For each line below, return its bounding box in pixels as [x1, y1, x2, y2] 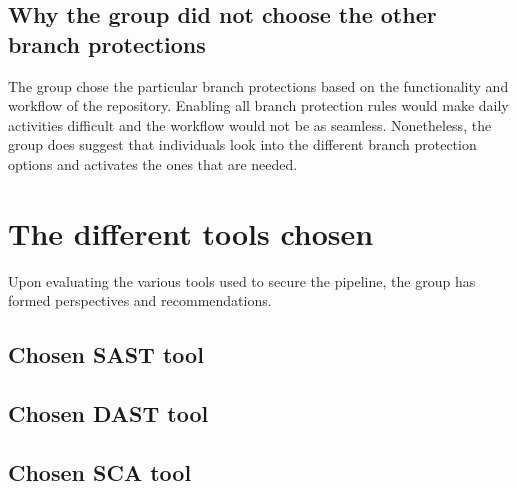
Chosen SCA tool [8, 456, 192, 487]
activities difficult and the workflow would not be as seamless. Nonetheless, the [8, 114, 492, 135]
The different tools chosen [8, 212, 374, 253]
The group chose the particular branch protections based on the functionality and [8, 75, 509, 96]
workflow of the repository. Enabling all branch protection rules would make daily [8, 95, 509, 116]
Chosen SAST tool [8, 339, 204, 370]
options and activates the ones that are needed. [8, 153, 298, 174]
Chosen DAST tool [8, 398, 209, 429]
